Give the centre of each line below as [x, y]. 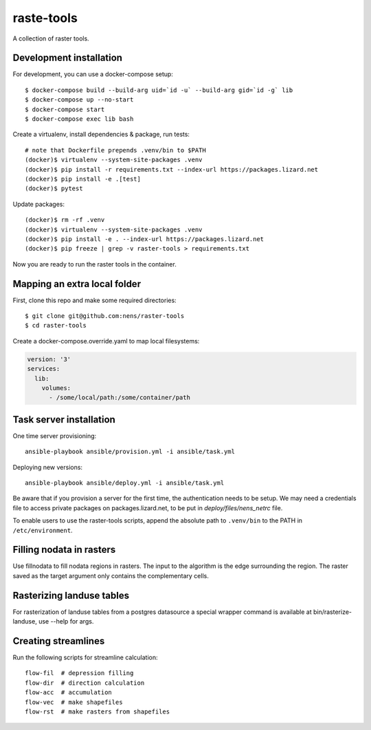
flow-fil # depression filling [79, 673]
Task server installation [64, 419]
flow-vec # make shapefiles [74, 702]
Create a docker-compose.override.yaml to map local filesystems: [106, 341]
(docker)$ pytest [54, 189]
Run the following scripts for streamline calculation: [85, 658]
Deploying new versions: [47, 467]
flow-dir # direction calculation [85, 683]
